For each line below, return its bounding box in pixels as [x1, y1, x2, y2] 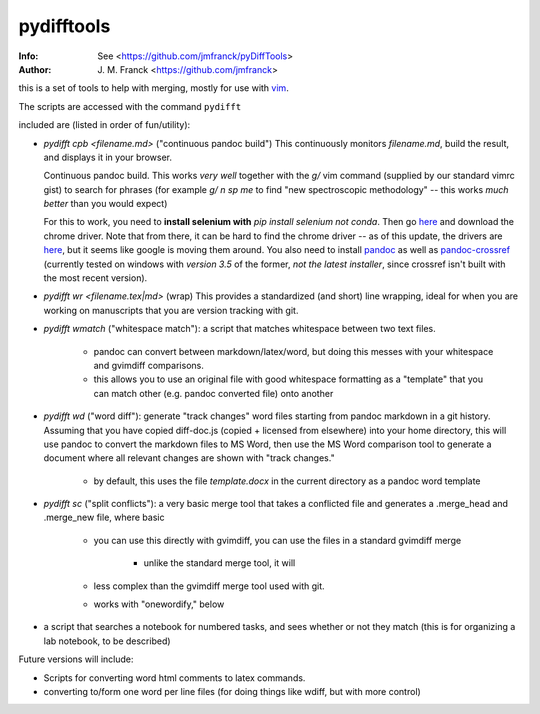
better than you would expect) [43, 198, 168, 210]
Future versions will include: [18, 653, 134, 665]
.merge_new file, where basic [43, 511, 165, 524]
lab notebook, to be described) [43, 635, 171, 647]
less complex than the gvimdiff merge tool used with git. [93, 580, 325, 592]
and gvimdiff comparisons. [93, 359, 204, 371]
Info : [18, 50, 39, 62]
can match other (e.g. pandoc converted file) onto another [93, 387, 334, 399]
